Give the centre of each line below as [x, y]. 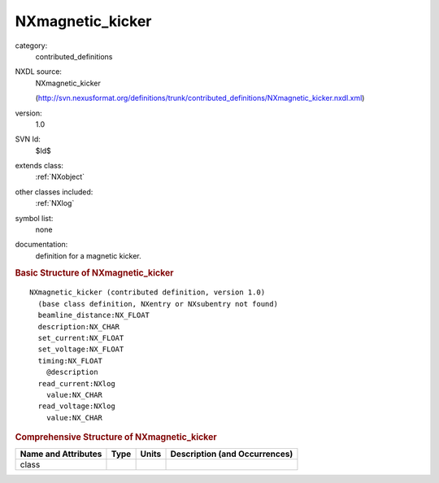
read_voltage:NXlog [76, 406]
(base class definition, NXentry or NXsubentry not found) [158, 304]
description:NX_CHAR [79, 326]
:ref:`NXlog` [55, 203]
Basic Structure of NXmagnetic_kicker [94, 272]
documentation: [41, 245]
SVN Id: [28, 139]
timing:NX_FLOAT [70, 361]
